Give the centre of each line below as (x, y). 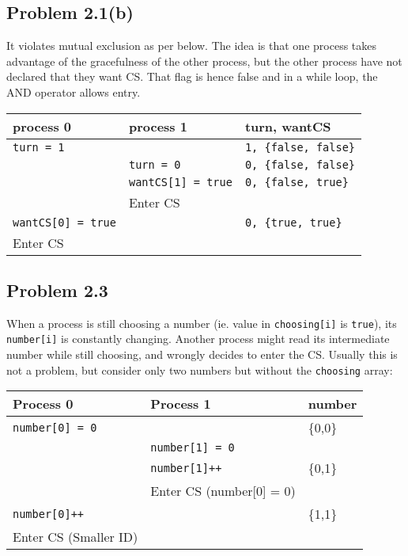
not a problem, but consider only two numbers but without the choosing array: (200, 369)
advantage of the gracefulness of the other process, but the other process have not (204, 61)
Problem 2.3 (57, 289)
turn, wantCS (288, 126)
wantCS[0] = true (64, 222)
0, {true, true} (293, 222)
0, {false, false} (300, 164)
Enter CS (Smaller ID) (76, 537)
